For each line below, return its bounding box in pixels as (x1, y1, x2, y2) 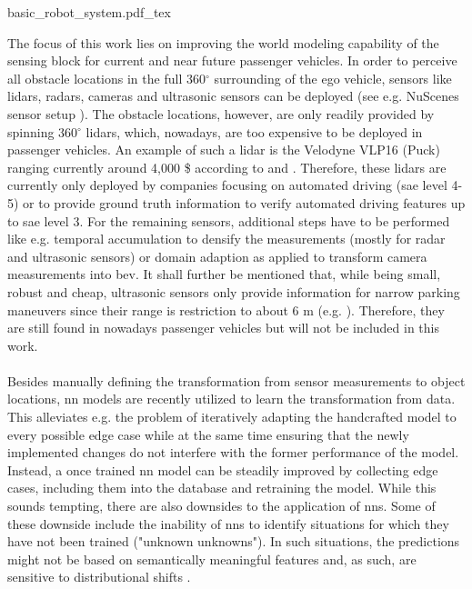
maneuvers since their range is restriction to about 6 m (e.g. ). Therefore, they (7, 300, 445, 319)
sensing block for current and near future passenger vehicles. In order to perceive (7, 51, 457, 70)
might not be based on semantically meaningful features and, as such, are (7, 549, 417, 568)
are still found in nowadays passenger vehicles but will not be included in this (7, 318, 440, 337)
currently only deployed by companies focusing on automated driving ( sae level (7, 175, 447, 195)
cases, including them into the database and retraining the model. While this (7, 478, 437, 497)
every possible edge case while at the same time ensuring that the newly (7, 424, 409, 444)
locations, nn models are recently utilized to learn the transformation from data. (7, 389, 456, 408)
